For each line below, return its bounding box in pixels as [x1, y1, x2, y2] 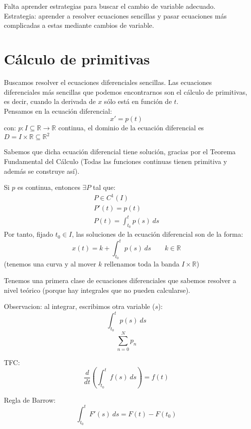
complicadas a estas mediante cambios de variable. [4, 20, 154, 30]
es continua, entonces [18, 182, 80, 192]
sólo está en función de [104, 96, 172, 106]
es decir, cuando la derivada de [4, 96, 96, 106]
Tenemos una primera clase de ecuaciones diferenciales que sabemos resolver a [4, 275, 236, 285]
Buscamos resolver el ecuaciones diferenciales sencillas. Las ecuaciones [4, 77, 212, 87]
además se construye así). [4, 165, 80, 176]
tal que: [93, 182, 116, 192]
